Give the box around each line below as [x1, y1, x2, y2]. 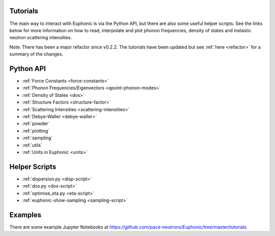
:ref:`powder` [22, 120, 50, 127]
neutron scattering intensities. [9, 35, 72, 41]
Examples [9, 211, 42, 219]
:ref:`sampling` [22, 135, 53, 141]
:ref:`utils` [22, 142, 43, 148]
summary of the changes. [9, 51, 64, 57]
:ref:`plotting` [22, 127, 50, 134]
